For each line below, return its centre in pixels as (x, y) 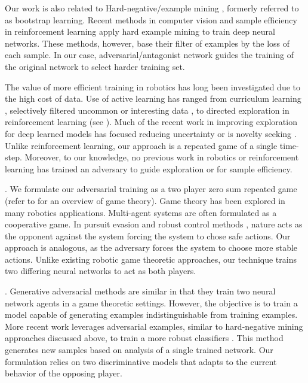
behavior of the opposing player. (64, 373)
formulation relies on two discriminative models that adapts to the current (141, 361)
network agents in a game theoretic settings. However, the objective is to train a (151, 303)
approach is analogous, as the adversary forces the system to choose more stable (151, 247)
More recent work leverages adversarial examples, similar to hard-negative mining (154, 326)
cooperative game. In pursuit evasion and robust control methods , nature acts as (154, 224)
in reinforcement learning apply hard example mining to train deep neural (140, 31)
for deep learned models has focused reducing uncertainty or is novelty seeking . (151, 133)
